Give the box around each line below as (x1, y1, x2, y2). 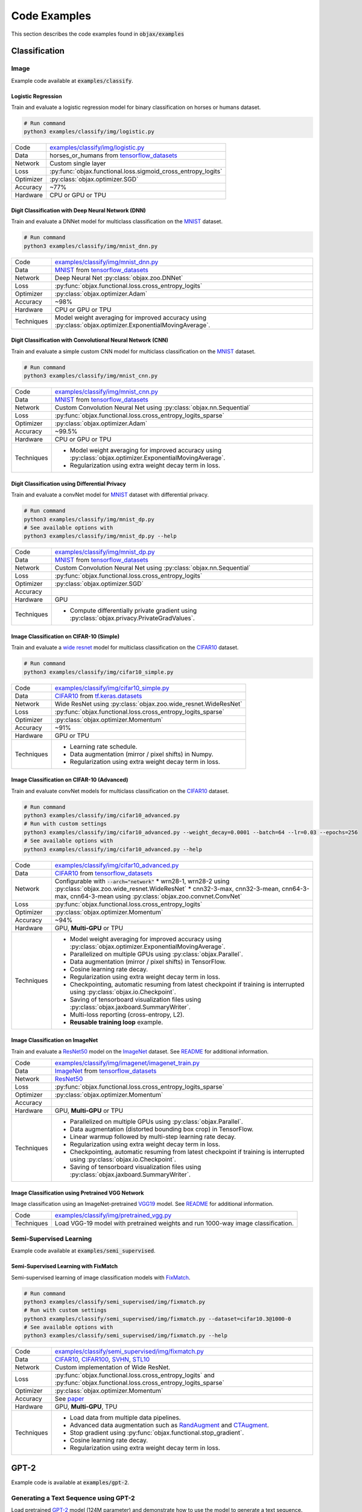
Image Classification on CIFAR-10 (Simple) (11, 633, 120, 640)
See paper (54, 1395, 84, 1403)
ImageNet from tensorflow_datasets (54, 1066, 157, 1075)
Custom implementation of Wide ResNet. (54, 1363, 171, 1372)
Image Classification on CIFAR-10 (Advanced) (11, 776, 129, 783)
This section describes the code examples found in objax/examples (11, 30, 185, 37)
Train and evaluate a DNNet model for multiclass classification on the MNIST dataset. (11, 218, 223, 225)
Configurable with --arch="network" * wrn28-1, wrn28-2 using (54, 877, 230, 885)
